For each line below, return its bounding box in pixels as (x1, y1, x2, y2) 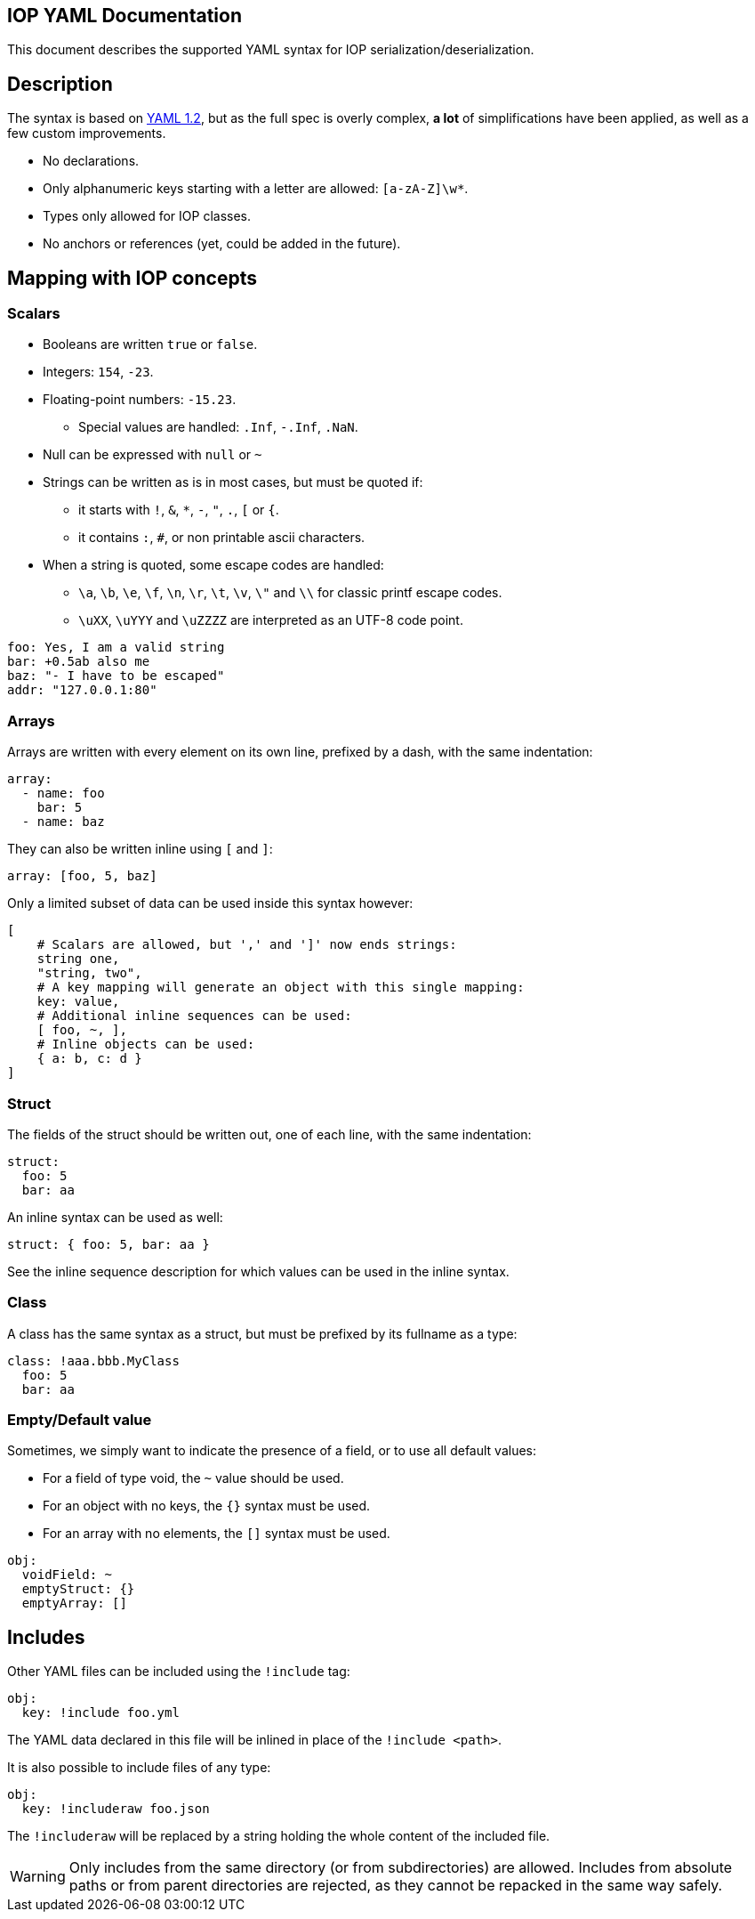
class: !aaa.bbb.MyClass (7, 1353, 180, 1368)
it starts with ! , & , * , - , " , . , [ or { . (78, 502, 279, 518)
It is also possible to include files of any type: (7, 1760, 271, 1776)
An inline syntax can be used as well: (7, 1209, 223, 1225)
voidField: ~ (21, 1567, 113, 1583)
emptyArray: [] (21, 1596, 127, 1611)
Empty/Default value (7, 1411, 152, 1429)
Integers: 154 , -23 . (43, 364, 154, 380)
